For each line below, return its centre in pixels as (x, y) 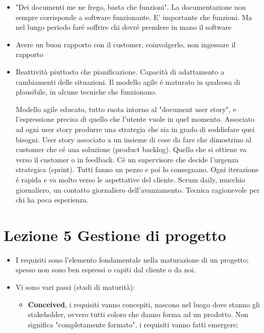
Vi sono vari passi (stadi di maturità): (75, 287)
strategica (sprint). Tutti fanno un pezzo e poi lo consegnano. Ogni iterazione (137, 169)
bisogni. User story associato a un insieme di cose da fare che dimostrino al (134, 139)
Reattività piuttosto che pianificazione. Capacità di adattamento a (120, 71)
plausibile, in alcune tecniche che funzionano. (86, 92)
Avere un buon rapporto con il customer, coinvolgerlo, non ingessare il (126, 44)
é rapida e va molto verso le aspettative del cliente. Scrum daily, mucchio (130, 179)
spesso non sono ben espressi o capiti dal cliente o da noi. (106, 270)
